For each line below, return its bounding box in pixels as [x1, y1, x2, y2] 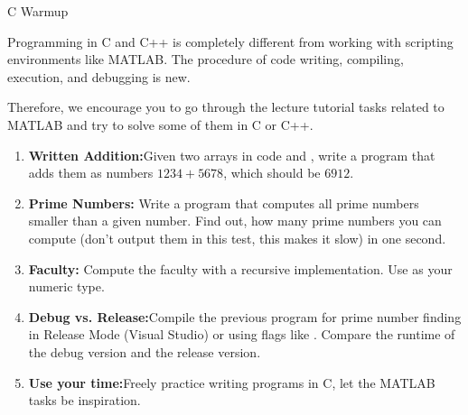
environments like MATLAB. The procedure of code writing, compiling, [7, 50, 404, 69]
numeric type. [28, 277, 105, 296]
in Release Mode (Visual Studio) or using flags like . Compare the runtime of [28, 325, 455, 344]
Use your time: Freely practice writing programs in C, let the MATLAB [28, 373, 435, 392]
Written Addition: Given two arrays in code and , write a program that [28, 145, 435, 164]
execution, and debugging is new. [7, 67, 191, 86]
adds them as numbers [28, 163, 154, 182]
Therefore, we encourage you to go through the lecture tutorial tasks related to [7, 97, 445, 116]
